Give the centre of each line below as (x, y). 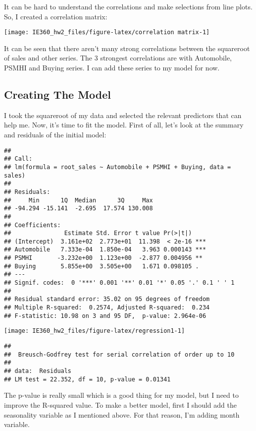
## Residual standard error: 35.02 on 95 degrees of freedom (107, 299)
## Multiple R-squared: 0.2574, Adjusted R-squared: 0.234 (107, 308)
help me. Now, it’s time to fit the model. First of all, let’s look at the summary (124, 125)
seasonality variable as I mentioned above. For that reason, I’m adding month (122, 414)
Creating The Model (58, 94)
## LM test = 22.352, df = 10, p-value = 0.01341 (87, 379)
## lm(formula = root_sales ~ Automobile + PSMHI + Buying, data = (118, 167)
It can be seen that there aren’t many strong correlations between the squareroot (127, 48)
